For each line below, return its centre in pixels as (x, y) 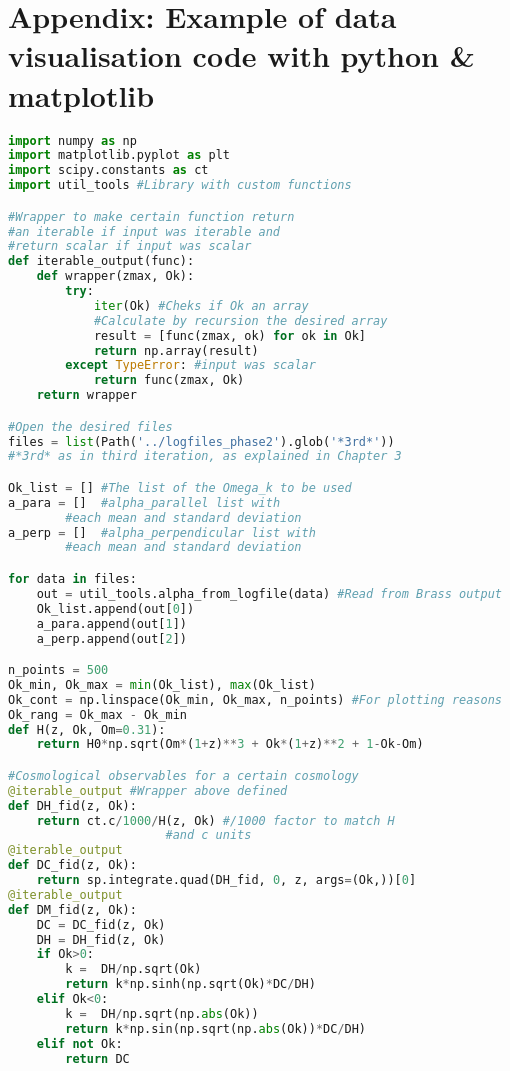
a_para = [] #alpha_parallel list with (144, 502)
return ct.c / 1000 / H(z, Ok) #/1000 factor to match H (215, 820)
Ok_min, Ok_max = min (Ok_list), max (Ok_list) (162, 684)
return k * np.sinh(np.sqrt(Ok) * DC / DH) (190, 984)
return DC (97, 1058)
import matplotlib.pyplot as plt (119, 155)
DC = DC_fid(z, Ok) (101, 924)
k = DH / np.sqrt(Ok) (133, 969)
